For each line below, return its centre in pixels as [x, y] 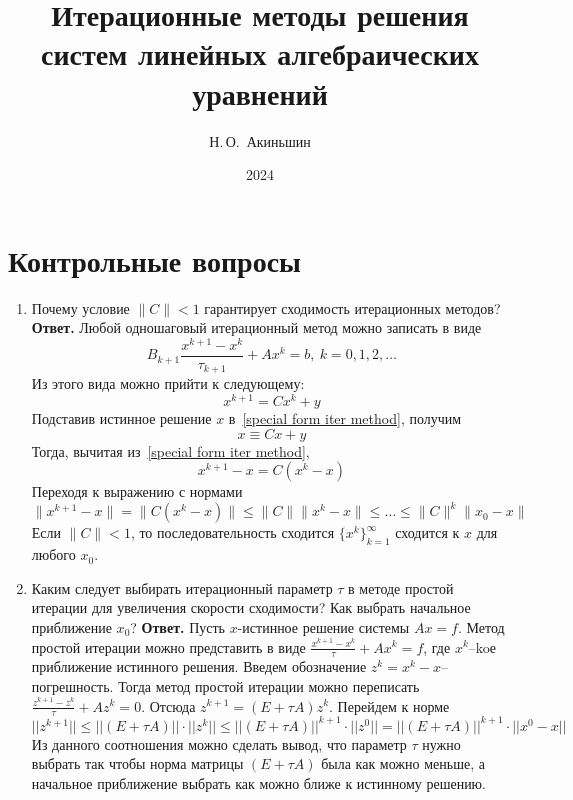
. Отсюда [168, 705]
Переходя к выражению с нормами [137, 491]
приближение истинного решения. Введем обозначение [199, 666]
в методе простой [401, 587]
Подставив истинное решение [121, 418]
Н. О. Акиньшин [260, 140]
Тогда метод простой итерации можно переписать [269, 685]
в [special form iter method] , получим [345, 418]
